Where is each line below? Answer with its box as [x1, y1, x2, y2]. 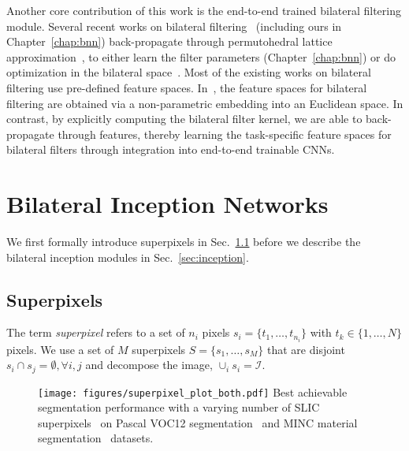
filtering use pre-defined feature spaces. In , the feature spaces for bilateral [6, 79, 367, 95]
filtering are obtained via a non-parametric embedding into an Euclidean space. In [6, 95, 403, 111]
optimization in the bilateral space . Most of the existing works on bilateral [6, 64, 371, 80]
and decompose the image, [85, 356, 213, 373]
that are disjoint [267, 341, 345, 357]
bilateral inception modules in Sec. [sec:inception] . [6, 248, 249, 265]
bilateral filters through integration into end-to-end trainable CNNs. [6, 141, 335, 158]
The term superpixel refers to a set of [6, 324, 185, 341]
